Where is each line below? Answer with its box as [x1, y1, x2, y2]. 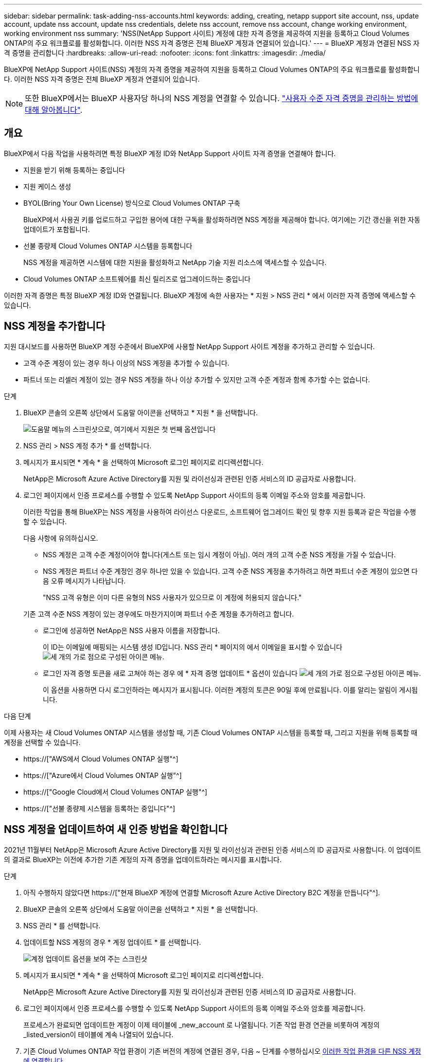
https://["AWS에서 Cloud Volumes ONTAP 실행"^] [23, 754, 178, 763]
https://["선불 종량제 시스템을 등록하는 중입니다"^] [23, 804, 176, 813]
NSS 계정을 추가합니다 [4, 320, 106, 333]
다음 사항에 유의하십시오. [23, 533, 98, 542]
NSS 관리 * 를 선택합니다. [23, 921, 101, 930]
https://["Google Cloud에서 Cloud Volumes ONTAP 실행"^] [23, 787, 208, 796]
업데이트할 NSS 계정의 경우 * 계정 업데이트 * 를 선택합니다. [23, 938, 201, 946]
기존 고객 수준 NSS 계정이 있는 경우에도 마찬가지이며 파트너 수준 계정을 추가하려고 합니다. [23, 609, 294, 618]
